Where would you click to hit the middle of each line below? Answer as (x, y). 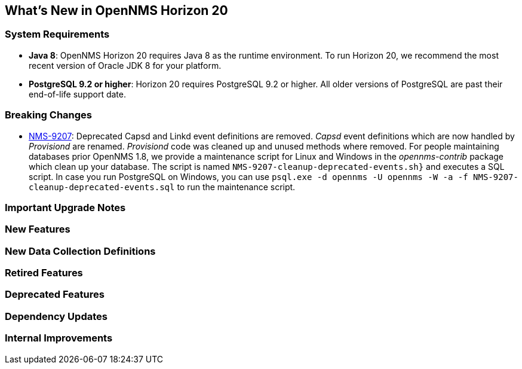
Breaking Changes (49, 115)
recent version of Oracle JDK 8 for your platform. (125, 65)
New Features (38, 229)
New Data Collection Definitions (80, 251)
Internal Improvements (59, 338)
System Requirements (57, 34)
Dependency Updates (56, 316)
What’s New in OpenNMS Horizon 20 (116, 10)
